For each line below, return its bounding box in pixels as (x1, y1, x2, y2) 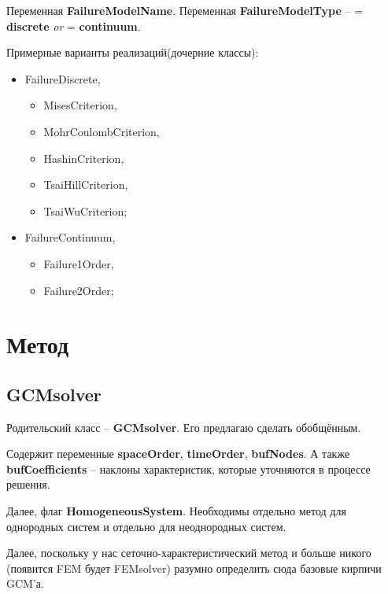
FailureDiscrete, (24, 70, 101, 87)
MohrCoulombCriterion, (43, 123, 160, 139)
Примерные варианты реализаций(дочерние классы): (6, 44, 259, 61)
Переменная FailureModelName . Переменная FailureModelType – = (6, 2, 364, 18)
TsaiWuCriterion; (43, 202, 127, 219)
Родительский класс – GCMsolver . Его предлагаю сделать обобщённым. (6, 419, 361, 435)
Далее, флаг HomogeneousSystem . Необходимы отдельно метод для (6, 503, 346, 519)
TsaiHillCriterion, (43, 176, 128, 193)
